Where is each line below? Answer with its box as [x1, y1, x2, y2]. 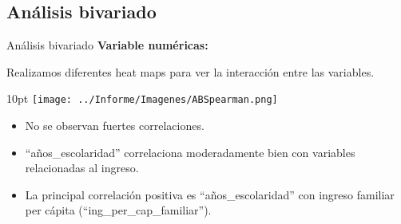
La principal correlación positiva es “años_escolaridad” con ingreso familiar [25, 186, 395, 202]
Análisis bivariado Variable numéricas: [6, 37, 208, 53]
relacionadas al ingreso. [25, 159, 139, 176]
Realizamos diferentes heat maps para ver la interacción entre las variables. [6, 63, 375, 80]
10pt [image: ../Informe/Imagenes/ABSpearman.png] [6, 90, 278, 107]
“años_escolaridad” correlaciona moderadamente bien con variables [25, 143, 355, 160]
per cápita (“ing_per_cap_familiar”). [25, 202, 212, 218]
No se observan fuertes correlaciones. [25, 117, 204, 134]
